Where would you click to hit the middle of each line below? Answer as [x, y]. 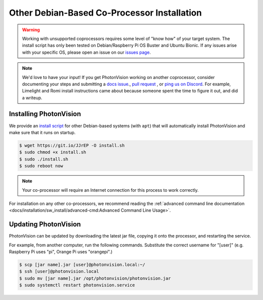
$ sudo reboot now [41, 166]
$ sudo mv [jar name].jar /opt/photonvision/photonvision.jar [95, 278]
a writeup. [32, 98]
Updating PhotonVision [45, 224]
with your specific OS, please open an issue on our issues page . [86, 52]
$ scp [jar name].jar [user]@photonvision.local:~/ [82, 264]
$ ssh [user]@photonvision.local [59, 271]
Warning [31, 30]
